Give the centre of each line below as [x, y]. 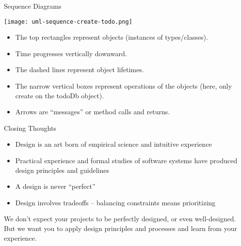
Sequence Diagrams [33, 6]
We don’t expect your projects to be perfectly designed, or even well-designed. [120, 219]
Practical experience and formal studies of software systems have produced [126, 160]
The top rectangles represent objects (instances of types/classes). [112, 37]
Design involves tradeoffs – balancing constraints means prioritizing [115, 202]
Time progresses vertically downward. [71, 53]
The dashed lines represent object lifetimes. [80, 69]
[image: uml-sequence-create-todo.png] [68, 22]
